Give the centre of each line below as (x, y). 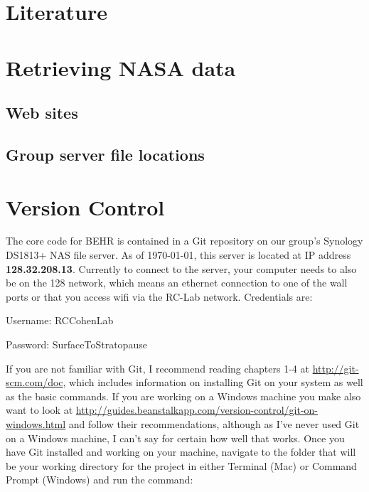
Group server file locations (105, 154)
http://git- (336, 368)
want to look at (39, 410)
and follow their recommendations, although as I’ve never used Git (214, 423)
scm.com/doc (34, 382)
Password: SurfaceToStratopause (76, 344)
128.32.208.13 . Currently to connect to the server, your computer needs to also (181, 268)
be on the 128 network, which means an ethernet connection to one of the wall (177, 283)
